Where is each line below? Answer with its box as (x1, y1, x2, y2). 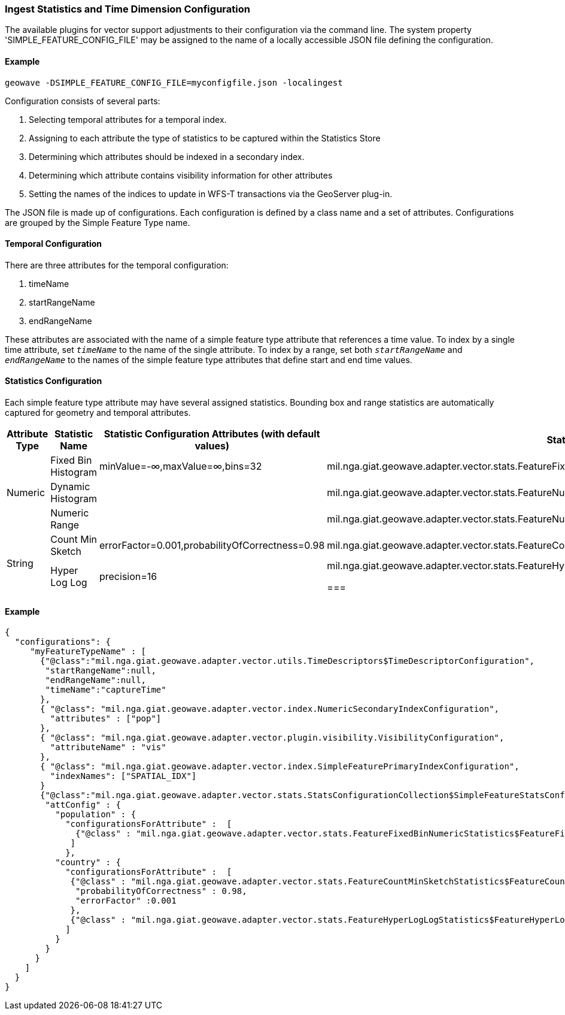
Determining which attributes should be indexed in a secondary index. (29, 151, 305, 162)
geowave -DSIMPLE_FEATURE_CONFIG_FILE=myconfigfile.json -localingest (5, 77, 343, 87)
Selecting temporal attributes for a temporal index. (29, 114, 227, 125)
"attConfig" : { (45, 800, 121, 810)
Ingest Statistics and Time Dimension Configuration (5, 3, 250, 15)
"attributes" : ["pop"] (50, 714, 162, 724)
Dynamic (50, 481, 90, 493)
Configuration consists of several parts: (5, 95, 160, 106)
